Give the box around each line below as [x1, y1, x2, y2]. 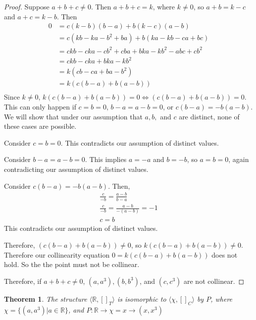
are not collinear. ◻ [183, 275, 245, 286]
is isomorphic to [117, 293, 166, 304]
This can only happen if [4, 102, 76, 111]
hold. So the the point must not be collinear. [4, 259, 140, 269]
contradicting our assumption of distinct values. [4, 163, 149, 174]
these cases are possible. [4, 121, 77, 131]
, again [228, 154, 249, 164]
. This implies [85, 154, 127, 164]
